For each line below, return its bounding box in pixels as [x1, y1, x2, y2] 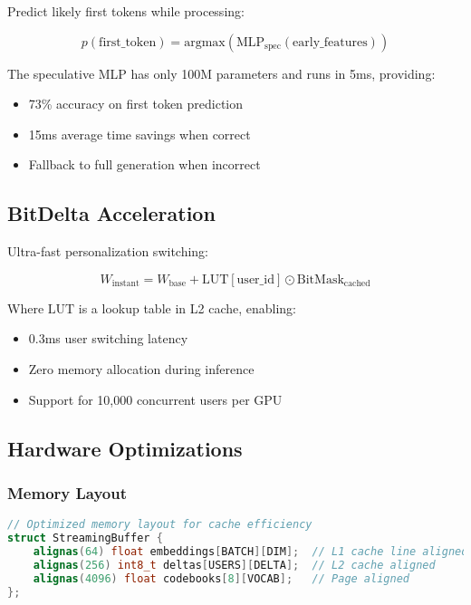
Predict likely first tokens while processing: [7, 2, 245, 20]
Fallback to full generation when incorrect [28, 155, 261, 174]
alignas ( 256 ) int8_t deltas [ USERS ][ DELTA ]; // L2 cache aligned [33, 558, 436, 571]
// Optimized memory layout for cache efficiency [7, 518, 312, 532]
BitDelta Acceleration [7, 199, 216, 227]
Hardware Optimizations [7, 434, 243, 462]
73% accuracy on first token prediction [28, 94, 244, 113]
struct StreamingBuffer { [7, 532, 163, 545]
